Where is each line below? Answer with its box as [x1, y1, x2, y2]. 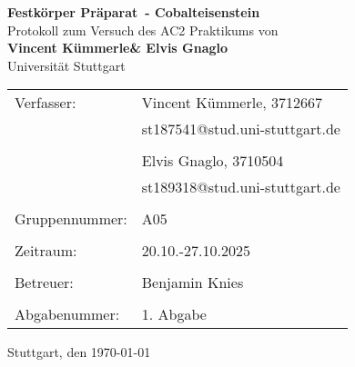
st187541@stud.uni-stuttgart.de [141, 118, 340, 140]
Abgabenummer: [15, 303, 120, 325]
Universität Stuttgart [7, 55, 126, 74]
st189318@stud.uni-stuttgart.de [141, 176, 340, 198]
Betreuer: [15, 272, 74, 293]
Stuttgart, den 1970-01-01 [7, 342, 151, 362]
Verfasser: [15, 92, 76, 114]
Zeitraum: [15, 240, 77, 262]
